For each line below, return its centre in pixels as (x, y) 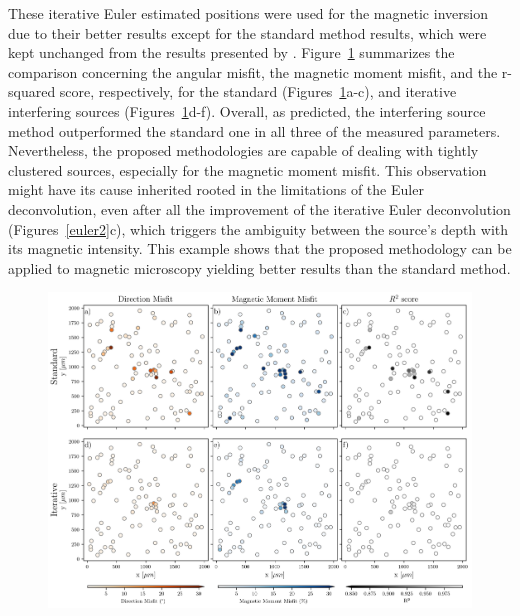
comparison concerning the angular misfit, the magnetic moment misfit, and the (253, 71)
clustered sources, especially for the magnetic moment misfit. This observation (247, 169)
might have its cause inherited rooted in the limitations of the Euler (216, 189)
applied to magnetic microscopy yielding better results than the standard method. (259, 267)
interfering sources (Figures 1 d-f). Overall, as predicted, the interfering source (247, 110)
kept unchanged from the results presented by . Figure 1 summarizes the (231, 52)
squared (32, 91)
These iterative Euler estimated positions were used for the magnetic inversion (248, 13)
